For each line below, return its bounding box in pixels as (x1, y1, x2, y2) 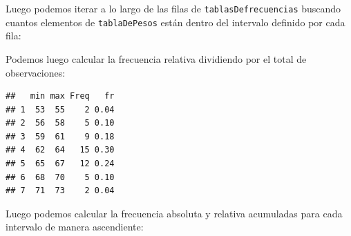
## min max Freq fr (6, 91, 115, 101)
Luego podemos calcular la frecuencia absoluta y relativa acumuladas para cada (6, 206, 343, 220)
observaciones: (6, 65, 66, 79)
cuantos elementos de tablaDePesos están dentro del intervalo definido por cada (6, 14, 345, 29)
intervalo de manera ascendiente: (6, 219, 144, 234)
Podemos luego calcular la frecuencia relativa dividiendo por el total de (6, 51, 307, 66)
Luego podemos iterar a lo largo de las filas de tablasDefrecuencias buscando (6, 1, 341, 15)
